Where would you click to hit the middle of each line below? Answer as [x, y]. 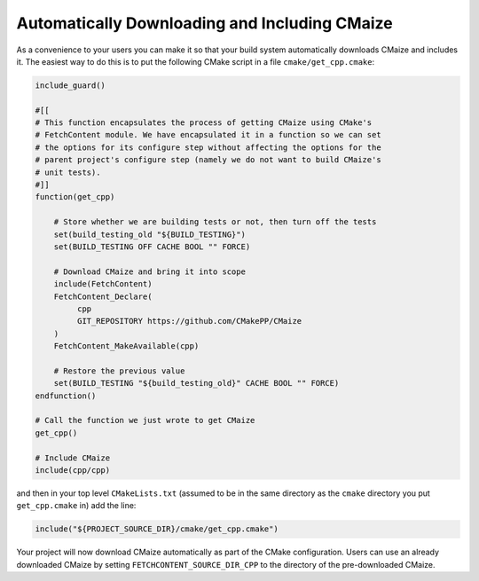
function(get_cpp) [75, 197]
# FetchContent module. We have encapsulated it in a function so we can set [208, 135]
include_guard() [71, 85]
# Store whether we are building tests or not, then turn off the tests [215, 222]
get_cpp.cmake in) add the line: [76, 506]
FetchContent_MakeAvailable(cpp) [126, 346]
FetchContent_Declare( [103, 296]
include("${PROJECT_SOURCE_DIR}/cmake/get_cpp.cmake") [157, 529]
